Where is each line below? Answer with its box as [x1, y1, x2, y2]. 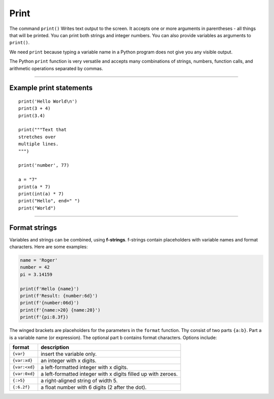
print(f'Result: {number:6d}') [20, 293, 98, 298]
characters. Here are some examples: [9, 244, 88, 250]
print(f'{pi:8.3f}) [20, 314, 68, 320]
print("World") [18, 205, 56, 211]
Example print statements [9, 84, 93, 93]
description [41, 344, 70, 351]
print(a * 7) [18, 183, 51, 190]
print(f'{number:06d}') [20, 300, 80, 306]
